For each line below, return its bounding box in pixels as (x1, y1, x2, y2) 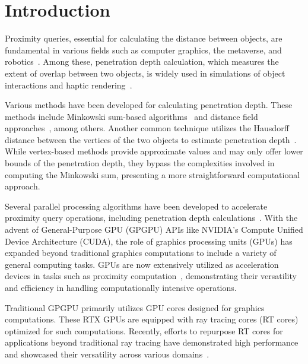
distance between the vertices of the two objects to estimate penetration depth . (5, 133, 297, 145)
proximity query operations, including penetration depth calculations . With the (5, 211, 298, 224)
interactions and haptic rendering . (5, 78, 132, 91)
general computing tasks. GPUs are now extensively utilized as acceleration (5, 258, 279, 270)
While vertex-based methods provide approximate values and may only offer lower (5, 145, 303, 157)
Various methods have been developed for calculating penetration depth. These (5, 99, 293, 111)
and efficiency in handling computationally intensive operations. (5, 281, 237, 293)
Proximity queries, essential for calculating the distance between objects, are (5, 32, 282, 45)
